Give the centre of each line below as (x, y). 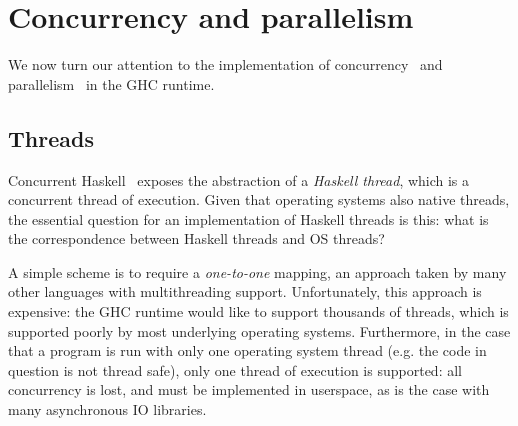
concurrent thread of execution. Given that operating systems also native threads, (259, 199)
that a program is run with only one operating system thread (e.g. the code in (247, 350)
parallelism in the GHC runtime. (111, 83)
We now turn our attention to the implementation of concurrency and (225, 64)
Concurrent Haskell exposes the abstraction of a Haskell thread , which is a (239, 179)
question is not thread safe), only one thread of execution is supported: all (235, 369)
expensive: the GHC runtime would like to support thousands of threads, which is (258, 311)
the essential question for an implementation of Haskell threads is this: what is (248, 218)
